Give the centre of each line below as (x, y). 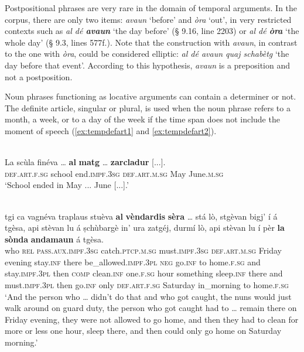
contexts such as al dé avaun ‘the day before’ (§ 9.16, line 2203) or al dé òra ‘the (152, 31)
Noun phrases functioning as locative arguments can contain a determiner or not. (151, 96)
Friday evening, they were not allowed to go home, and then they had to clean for (152, 319)
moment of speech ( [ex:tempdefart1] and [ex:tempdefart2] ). (111, 130)
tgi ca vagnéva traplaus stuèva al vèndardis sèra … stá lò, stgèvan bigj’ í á (141, 216)
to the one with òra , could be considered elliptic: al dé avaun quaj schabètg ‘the (147, 54)
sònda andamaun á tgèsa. (54, 239)
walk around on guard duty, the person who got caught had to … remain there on (151, 308)
